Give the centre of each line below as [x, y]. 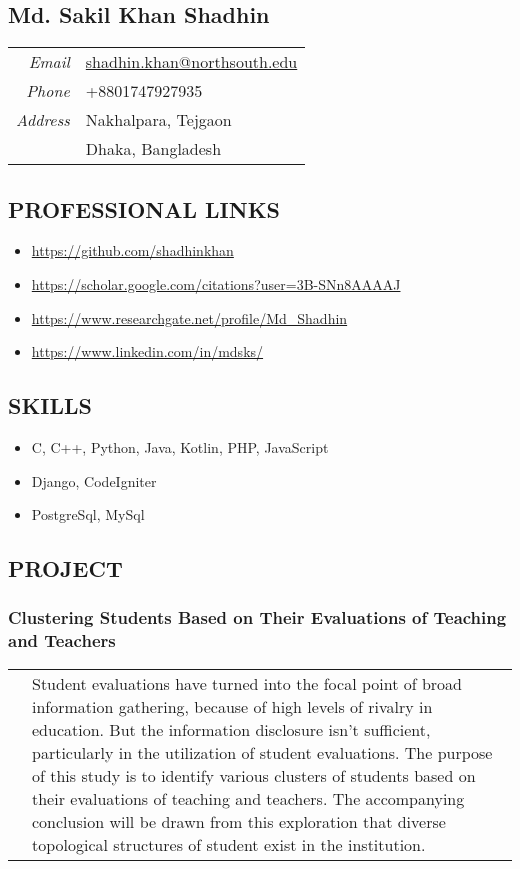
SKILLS [50, 405]
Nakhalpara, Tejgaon [158, 120]
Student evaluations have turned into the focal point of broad [247, 683]
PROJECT [65, 568]
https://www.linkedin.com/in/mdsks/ [147, 351]
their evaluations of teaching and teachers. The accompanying [248, 798]
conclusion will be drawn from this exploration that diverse [239, 821]
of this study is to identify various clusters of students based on [254, 775]
